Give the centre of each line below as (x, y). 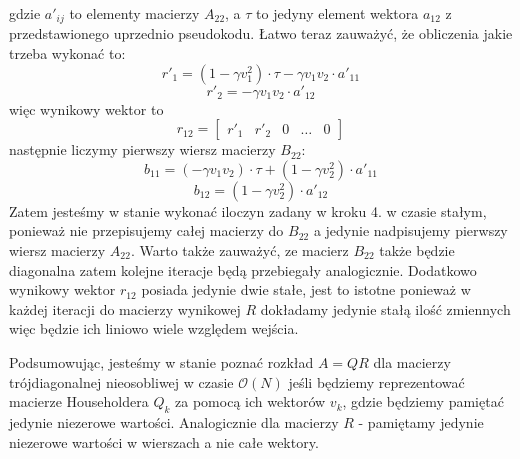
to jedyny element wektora (337, 13)
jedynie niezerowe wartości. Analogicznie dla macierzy (174, 421)
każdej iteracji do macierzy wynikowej (125, 308)
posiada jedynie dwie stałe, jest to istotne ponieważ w (306, 289)
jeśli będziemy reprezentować (376, 381)
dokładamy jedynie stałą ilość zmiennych (385, 308)
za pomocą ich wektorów (250, 401)
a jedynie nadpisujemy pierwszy (410, 230)
